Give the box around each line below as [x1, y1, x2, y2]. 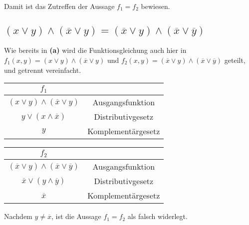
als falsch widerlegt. [127, 211, 188, 222]
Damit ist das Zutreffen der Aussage [4, 1, 115, 11]
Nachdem [4, 211, 32, 222]
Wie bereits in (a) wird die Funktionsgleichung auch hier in [4, 45, 187, 55]
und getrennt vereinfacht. [4, 64, 81, 75]
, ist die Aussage [51, 211, 101, 222]
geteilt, [224, 55, 246, 65]
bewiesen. [141, 1, 170, 11]
